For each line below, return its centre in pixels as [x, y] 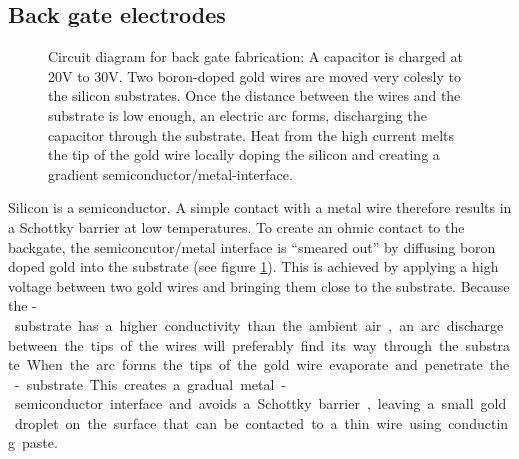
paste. [39, 442]
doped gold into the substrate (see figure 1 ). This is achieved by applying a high [253, 266]
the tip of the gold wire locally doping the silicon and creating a [244, 154]
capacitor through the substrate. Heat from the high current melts [251, 134]
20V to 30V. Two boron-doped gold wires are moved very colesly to [254, 75]
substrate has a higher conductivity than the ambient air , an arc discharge [259, 324]
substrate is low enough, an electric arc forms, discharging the [237, 114]
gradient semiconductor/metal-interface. [170, 173]
